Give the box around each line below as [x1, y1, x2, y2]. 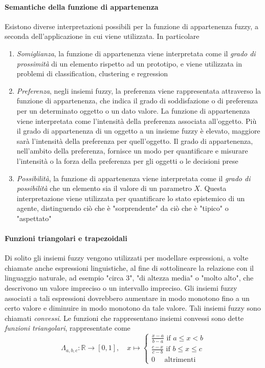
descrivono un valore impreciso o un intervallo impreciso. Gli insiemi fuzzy [5, 283, 237, 293]
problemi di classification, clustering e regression [16, 68, 168, 79]
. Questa [200, 183, 227, 193]
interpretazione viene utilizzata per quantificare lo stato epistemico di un [16, 192, 245, 203]
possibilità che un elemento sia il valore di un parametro [16, 183, 192, 193]
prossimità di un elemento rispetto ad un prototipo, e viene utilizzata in [16, 58, 242, 69]
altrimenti [164, 356, 196, 364]
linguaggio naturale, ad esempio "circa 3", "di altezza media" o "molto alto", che [5, 272, 254, 283]
